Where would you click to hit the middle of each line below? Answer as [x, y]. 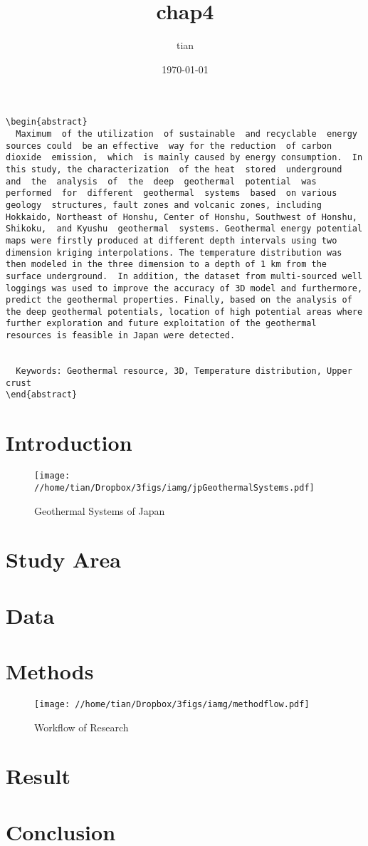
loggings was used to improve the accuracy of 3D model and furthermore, [184, 288]
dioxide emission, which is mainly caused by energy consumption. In [184, 158]
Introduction [69, 443]
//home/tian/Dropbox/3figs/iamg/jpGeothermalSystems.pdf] [174, 487]
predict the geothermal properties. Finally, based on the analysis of [179, 300]
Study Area [63, 559]
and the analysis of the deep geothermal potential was [161, 181]
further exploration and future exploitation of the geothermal [161, 324]
